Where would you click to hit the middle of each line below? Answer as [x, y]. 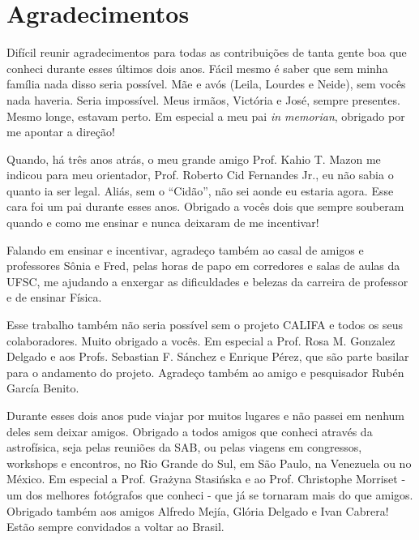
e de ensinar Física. [54, 297]
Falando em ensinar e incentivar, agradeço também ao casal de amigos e [185, 249]
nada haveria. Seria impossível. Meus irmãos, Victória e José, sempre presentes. [203, 99]
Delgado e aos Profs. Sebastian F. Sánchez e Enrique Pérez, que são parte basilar [208, 356]
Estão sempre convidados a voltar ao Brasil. [115, 527]
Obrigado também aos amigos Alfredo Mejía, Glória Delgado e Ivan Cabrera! [198, 510]
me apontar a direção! [61, 132]
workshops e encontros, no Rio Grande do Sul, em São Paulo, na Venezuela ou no [209, 463]
